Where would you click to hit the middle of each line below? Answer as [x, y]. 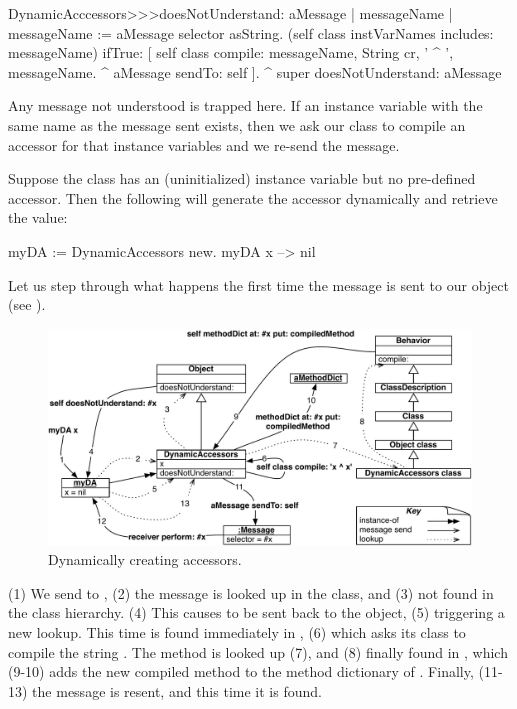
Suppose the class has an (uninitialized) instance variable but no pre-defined [242, 178]
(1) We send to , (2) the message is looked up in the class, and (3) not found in [251, 592]
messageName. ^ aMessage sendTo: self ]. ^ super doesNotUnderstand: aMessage [255, 71]
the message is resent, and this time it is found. [177, 690]
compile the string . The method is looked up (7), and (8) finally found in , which [258, 651]
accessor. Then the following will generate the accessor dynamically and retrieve [253, 197]
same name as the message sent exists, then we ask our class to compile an [237, 124]
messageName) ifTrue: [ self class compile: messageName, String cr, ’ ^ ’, [231, 52]
